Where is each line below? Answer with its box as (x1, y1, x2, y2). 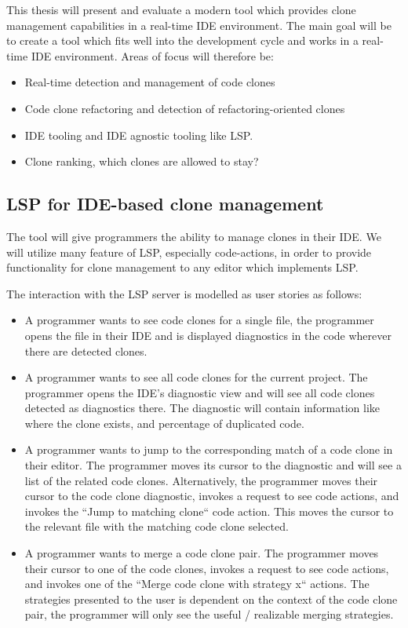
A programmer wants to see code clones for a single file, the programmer (24, 312, 374, 328)
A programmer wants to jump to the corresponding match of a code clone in (24, 441, 393, 458)
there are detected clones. (24, 342, 148, 359)
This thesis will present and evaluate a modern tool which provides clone (6, 2, 356, 17)
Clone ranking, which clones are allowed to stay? (24, 153, 259, 170)
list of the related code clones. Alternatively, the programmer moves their (24, 472, 378, 488)
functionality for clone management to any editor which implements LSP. (6, 259, 359, 276)
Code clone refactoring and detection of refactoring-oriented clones (24, 100, 345, 116)
